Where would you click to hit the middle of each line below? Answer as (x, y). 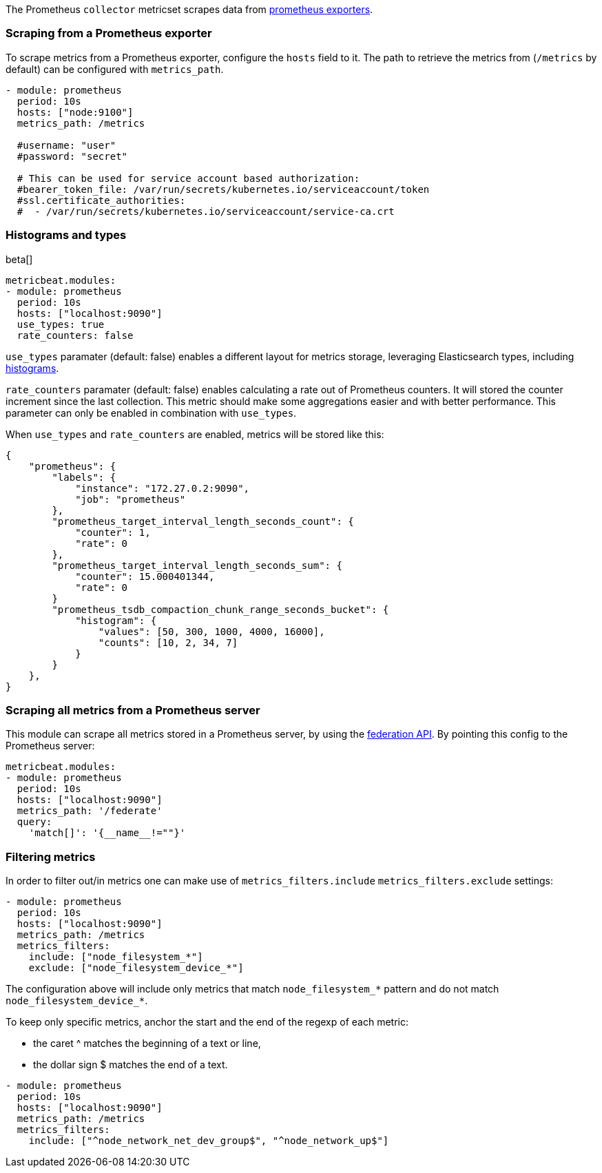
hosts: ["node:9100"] (75, 112)
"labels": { (84, 477)
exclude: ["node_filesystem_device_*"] (136, 968)
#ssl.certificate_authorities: (101, 200)
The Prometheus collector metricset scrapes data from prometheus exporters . (189, 9)
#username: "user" (66, 145)
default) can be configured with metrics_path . (115, 69)
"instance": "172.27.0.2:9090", (163, 488)
